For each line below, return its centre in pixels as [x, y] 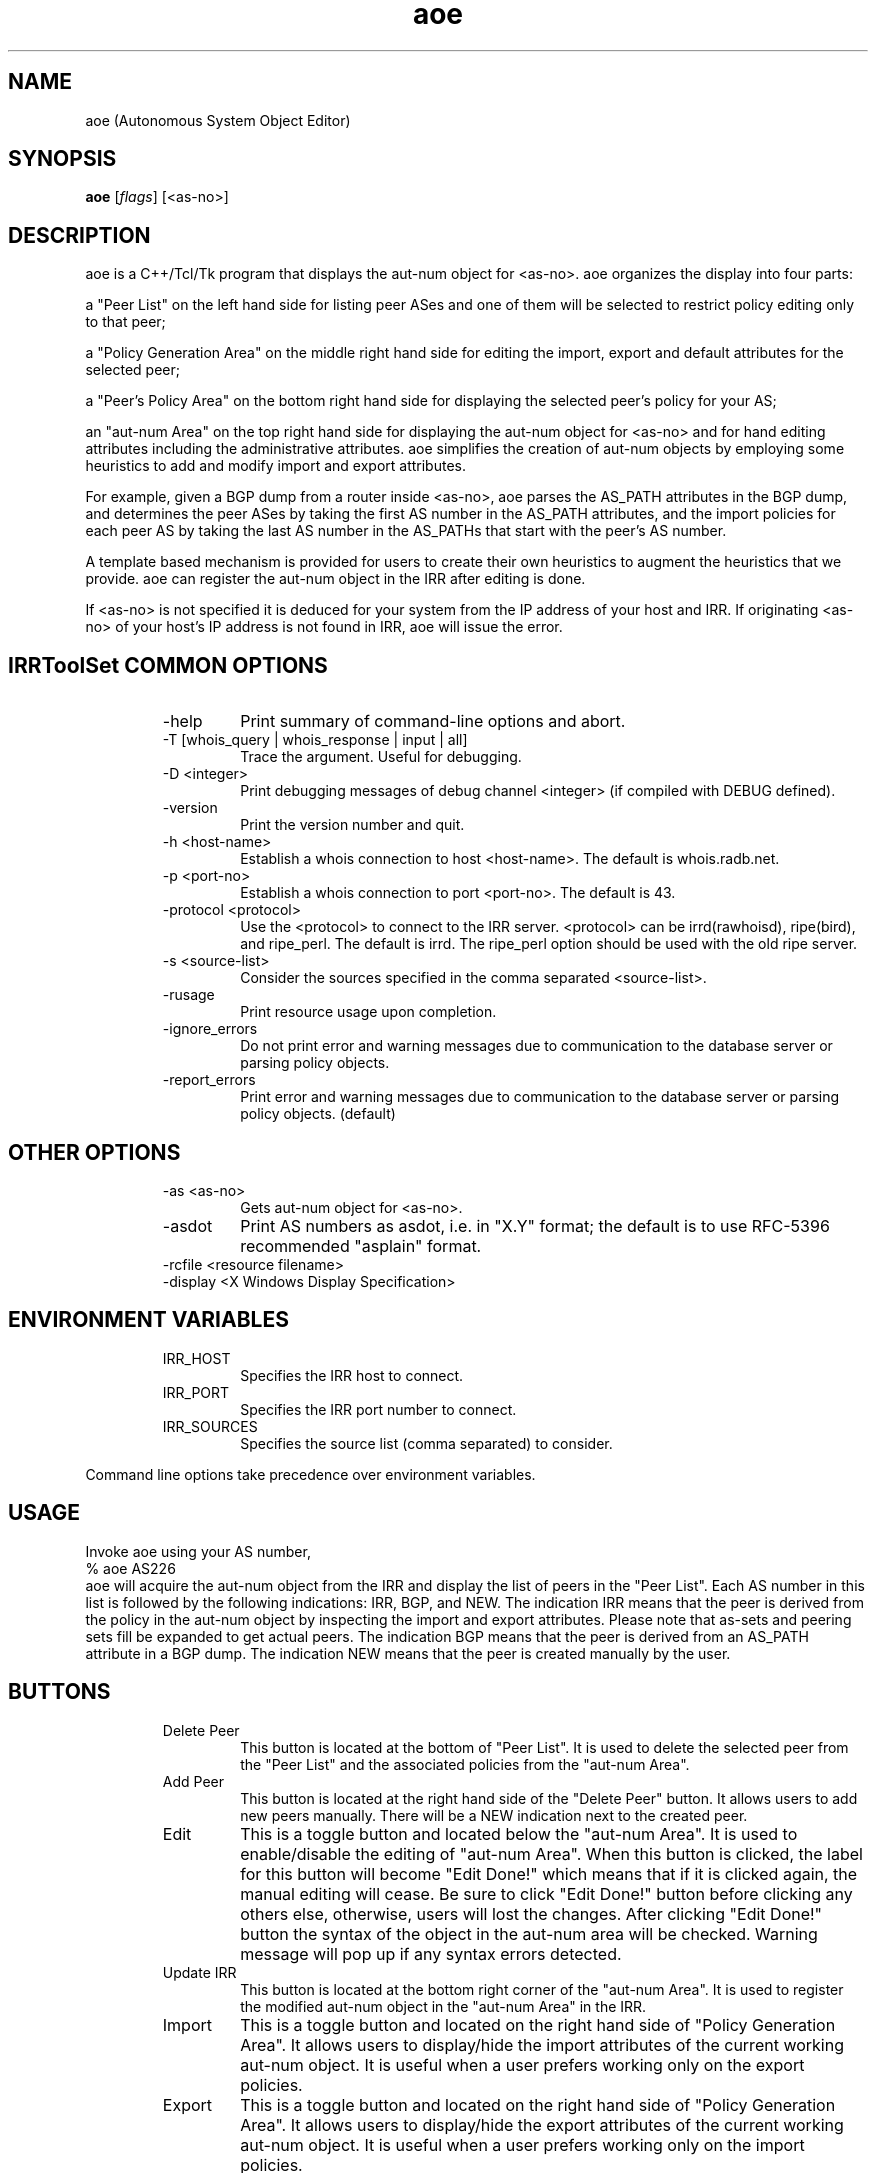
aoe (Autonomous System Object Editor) [218, 120]
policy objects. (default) [318, 1114]
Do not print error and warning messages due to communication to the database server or [536, 1046]
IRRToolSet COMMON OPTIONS [168, 665]
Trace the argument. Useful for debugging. [381, 757]
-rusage [188, 995]
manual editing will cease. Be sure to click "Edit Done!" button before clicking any [546, 1893]
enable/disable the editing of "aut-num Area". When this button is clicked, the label [551, 1853]
